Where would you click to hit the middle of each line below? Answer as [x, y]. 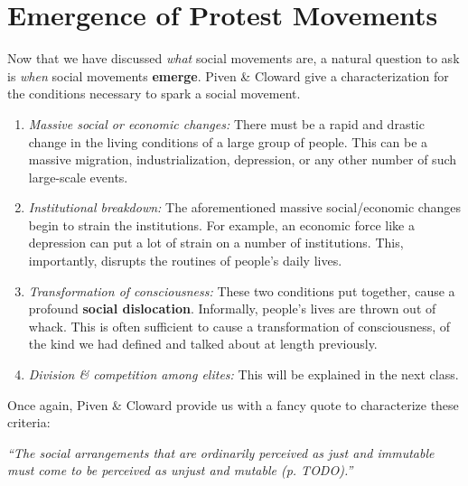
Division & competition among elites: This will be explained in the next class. [243, 374]
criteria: [29, 422]
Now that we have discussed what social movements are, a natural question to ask [234, 58]
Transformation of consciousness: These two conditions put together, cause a [242, 290]
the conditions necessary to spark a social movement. [154, 93]
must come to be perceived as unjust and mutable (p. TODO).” [180, 470]
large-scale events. [78, 177]
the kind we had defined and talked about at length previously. [203, 344]
